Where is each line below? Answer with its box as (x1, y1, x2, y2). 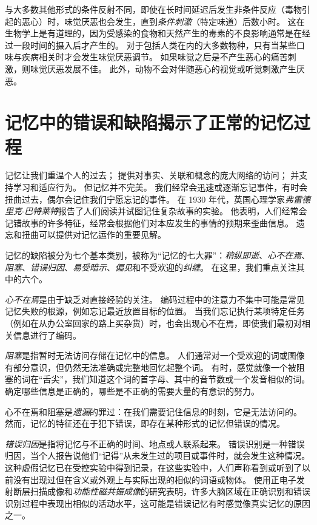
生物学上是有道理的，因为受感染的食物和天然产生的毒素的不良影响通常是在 (5, 27, 302, 39)
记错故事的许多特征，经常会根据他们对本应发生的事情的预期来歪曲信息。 (5, 216, 293, 229)
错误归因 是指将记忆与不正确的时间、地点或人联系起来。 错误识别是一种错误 (5, 437, 305, 450)
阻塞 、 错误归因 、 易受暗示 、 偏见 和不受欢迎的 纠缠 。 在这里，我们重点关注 (5, 260, 296, 273)
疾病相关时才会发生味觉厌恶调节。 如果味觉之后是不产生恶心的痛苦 (21, 50, 288, 63)
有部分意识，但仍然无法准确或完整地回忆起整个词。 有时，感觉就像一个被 (5, 361, 296, 373)
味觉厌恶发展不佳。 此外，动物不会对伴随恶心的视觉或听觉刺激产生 (30, 62, 296, 75)
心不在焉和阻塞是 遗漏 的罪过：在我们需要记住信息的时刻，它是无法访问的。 (5, 405, 302, 418)
